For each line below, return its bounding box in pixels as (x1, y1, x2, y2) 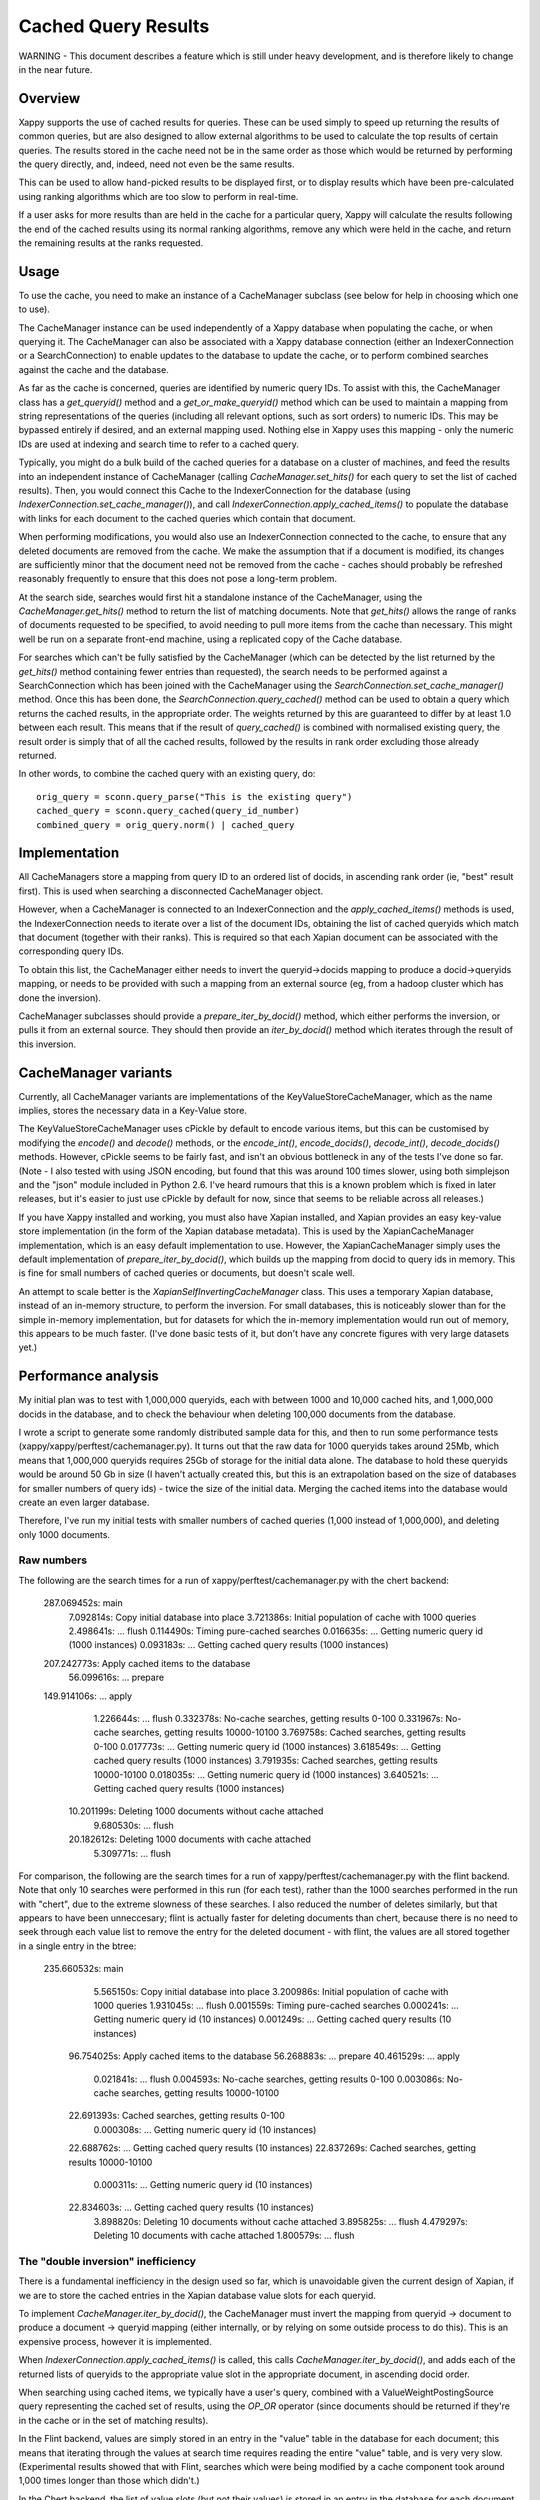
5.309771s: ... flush (93, 1847, 172, 1859)
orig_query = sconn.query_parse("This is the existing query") (36, 791, 353, 802)
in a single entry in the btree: (18, 1940, 137, 1952)
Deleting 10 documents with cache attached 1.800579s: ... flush (93, 2230, 355, 2242)
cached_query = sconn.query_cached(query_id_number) (36, 805, 300, 817)
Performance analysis (18, 1368, 159, 1385)
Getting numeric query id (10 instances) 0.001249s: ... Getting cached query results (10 (93, 2013, 452, 2025)
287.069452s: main (43, 1597, 124, 1609)
